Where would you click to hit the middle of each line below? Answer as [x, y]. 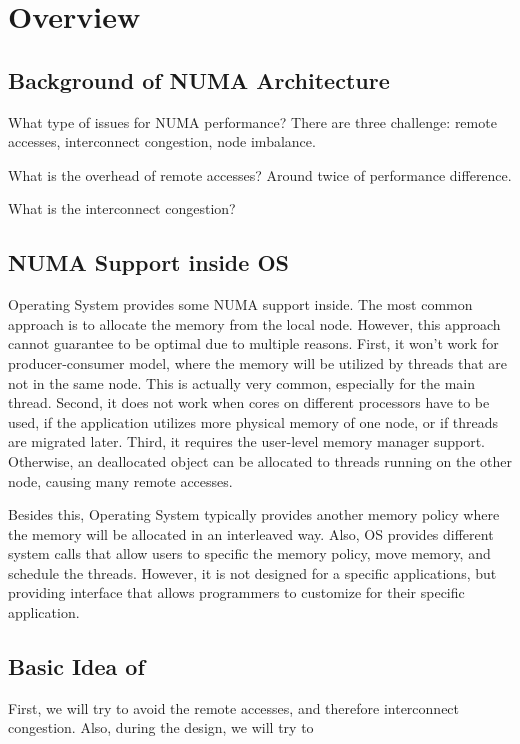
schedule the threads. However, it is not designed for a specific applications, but [252, 572]
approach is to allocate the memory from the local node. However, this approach [254, 323]
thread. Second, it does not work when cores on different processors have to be [249, 402]
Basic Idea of [76, 666]
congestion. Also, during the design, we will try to [161, 727]
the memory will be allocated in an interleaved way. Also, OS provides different [251, 533]
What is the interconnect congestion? [122, 208]
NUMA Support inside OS [148, 262]
